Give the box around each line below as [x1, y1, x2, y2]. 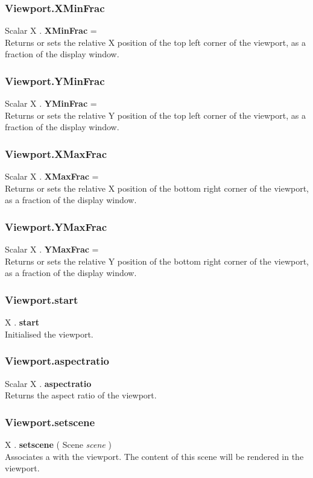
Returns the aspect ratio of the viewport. [5, 389, 157, 401]
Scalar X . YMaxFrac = [5, 243, 99, 256]
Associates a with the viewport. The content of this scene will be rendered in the [5, 450, 304, 462]
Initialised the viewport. [5, 327, 93, 340]
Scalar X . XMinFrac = [5, 24, 97, 37]
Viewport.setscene [5, 414, 95, 429]
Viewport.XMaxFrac [5, 146, 107, 161]
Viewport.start [5, 292, 78, 307]
